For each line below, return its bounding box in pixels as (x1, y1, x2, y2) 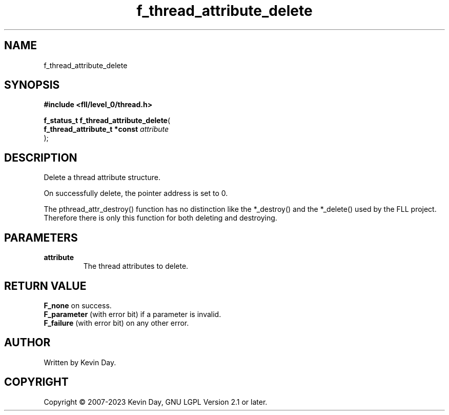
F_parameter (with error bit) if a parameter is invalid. (44, 309, 221, 319)
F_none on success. (44, 301, 112, 310)
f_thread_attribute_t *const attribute (44, 125, 169, 134)
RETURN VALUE (4, 279, 87, 292)
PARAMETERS (4, 231, 78, 244)
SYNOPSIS (4, 78, 60, 92)
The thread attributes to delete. (83, 262, 189, 271)
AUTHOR (4, 336, 51, 349)
